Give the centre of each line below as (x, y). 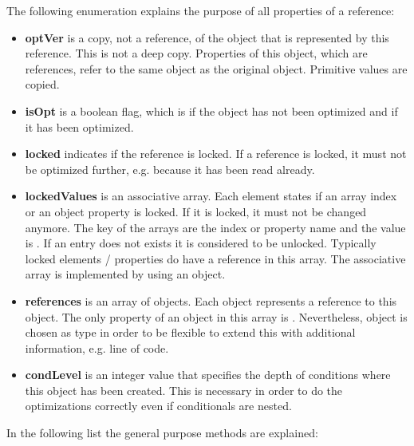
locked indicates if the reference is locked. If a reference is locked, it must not (216, 154)
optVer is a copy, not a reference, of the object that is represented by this (207, 37)
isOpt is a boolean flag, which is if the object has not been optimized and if (211, 111)
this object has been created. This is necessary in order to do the (184, 390)
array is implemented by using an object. (125, 274)
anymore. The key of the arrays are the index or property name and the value (215, 227)
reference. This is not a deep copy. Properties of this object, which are (196, 53)
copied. (42, 84)
